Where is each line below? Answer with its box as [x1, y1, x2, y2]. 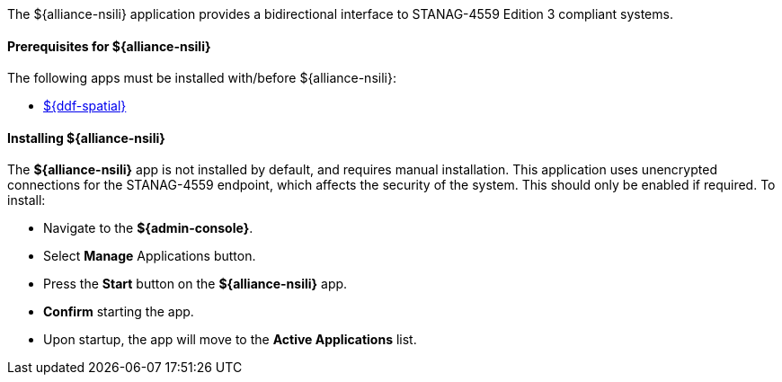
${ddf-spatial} [43, 98, 127, 114]
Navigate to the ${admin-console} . [43, 220, 253, 236]
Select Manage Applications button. [43, 248, 256, 264]
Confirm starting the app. [43, 304, 194, 320]
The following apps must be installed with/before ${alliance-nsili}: [7, 70, 396, 86]
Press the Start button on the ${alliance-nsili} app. [43, 276, 348, 292]
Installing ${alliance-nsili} [7, 129, 165, 146]
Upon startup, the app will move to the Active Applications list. [43, 332, 417, 348]
